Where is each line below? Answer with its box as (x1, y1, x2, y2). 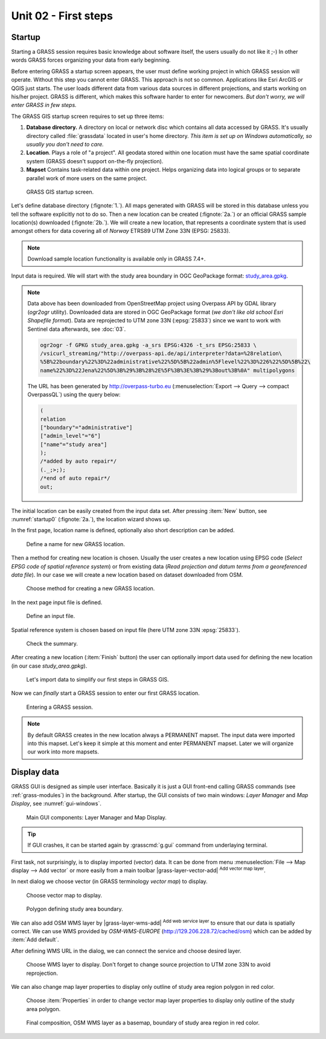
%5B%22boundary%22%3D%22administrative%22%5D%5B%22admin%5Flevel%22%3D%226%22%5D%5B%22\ (40, 359, 311, 365)
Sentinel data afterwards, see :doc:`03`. (27, 325, 126, 333)
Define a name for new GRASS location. (26, 540, 125, 547)
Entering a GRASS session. (26, 703, 94, 711)
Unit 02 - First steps (11, 9, 113, 22)
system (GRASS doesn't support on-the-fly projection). (26, 157, 164, 164)
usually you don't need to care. (26, 140, 104, 148)
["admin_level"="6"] (40, 432, 101, 440)
